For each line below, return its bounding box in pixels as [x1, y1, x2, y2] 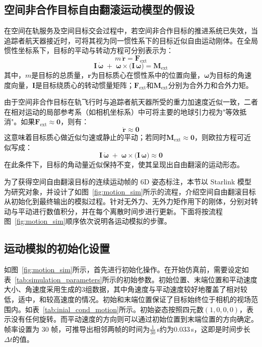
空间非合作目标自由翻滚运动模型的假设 [4, 2, 194, 17]
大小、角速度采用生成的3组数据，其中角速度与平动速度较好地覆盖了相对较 [4, 284, 247, 294]
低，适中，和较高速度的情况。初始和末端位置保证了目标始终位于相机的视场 [4, 293, 251, 304]
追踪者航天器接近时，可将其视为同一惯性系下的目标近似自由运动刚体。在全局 [4, 35, 258, 45]
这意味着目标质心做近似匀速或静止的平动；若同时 [4, 131, 166, 142]
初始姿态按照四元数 [140, 304, 204, 314]
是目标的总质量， [31, 70, 88, 80]
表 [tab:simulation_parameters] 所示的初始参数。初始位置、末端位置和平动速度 [4, 274, 257, 284]
